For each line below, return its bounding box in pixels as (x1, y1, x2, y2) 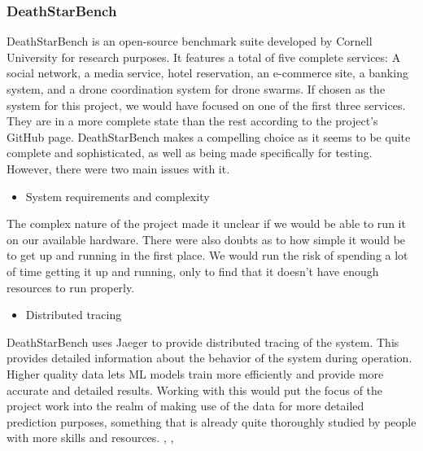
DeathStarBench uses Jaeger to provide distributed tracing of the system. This (7, 333, 399, 350)
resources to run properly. (7, 278, 135, 296)
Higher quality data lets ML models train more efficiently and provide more (7, 365, 384, 382)
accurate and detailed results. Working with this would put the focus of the (7, 381, 383, 398)
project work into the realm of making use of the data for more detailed (7, 397, 364, 414)
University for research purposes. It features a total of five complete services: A (7, 48, 401, 65)
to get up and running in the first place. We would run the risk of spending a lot (7, 247, 408, 264)
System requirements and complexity (25, 187, 210, 204)
